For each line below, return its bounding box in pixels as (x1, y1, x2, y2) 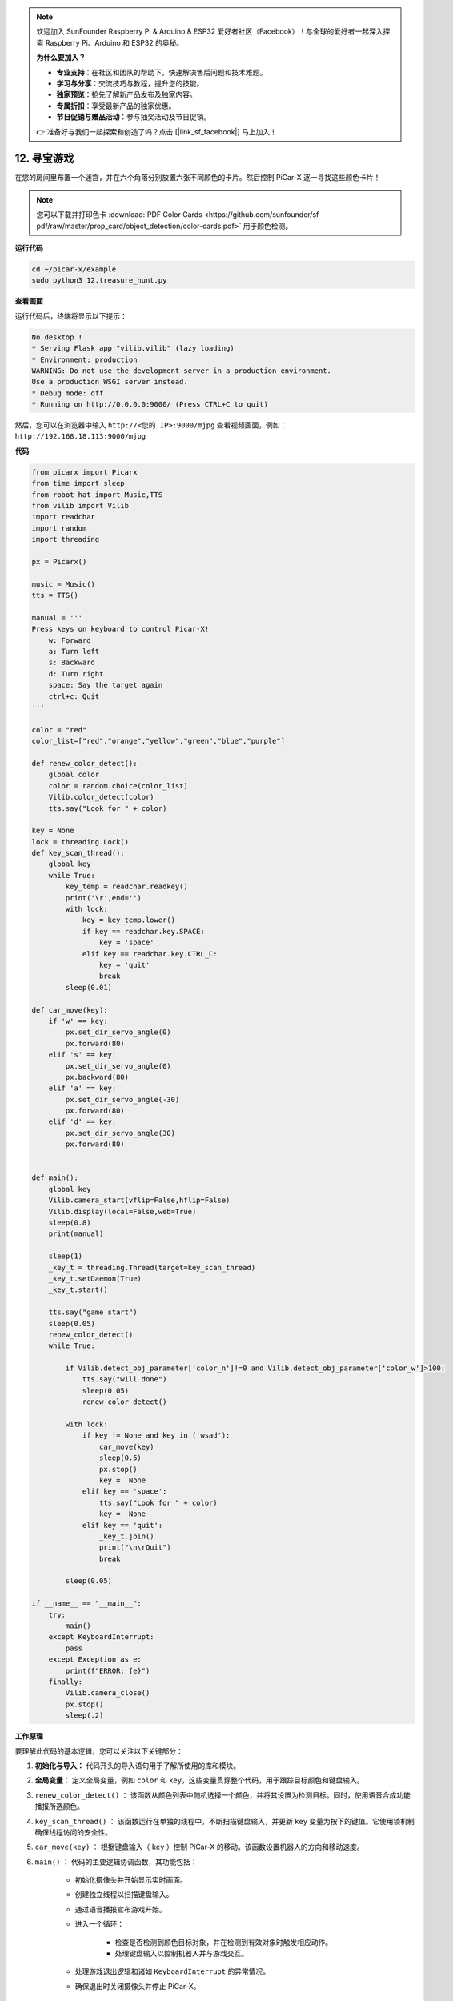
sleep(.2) (65, 1711, 104, 1720)
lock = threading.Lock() (31, 837, 130, 846)
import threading (31, 535, 100, 544)
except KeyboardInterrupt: (48, 1633, 155, 1642)
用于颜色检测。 (243, 221, 293, 231)
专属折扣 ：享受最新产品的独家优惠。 (56, 101, 176, 110)
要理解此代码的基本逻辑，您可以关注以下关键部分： (14, 1746, 183, 1756)
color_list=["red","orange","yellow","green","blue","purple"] (31, 736, 286, 746)
